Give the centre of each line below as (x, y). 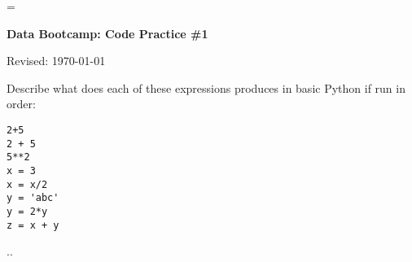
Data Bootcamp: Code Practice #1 (107, 33)
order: (21, 104)
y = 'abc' (33, 198)
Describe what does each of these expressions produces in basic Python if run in (206, 87)
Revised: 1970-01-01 (56, 61)
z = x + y (33, 225)
